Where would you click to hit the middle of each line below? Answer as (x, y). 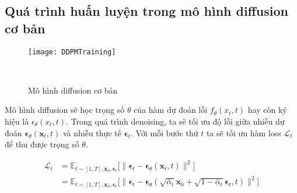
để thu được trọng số (42, 144)
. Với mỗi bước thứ (165, 132)
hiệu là (17, 121)
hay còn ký (267, 110)
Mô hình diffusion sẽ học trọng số (65, 110)
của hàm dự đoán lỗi (171, 110)
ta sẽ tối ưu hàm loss (244, 132)
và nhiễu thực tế (92, 132)
